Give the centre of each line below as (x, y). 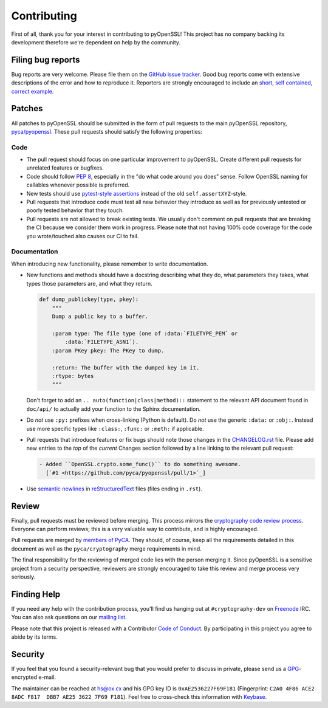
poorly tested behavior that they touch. (75, 210)
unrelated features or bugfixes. (65, 168)
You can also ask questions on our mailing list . (69, 617)
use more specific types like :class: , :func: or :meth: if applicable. (115, 428)
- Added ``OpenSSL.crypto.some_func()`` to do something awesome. (140, 464)
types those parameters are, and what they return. (90, 283)
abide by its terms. (34, 637)
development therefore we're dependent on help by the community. (96, 42)
